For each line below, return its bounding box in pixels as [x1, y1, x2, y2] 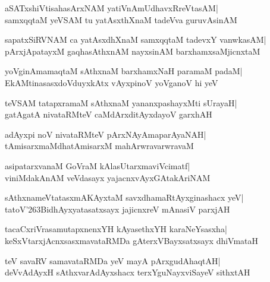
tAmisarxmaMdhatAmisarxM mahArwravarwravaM [5, 140, 194, 152]
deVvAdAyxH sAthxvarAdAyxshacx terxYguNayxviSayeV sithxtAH [5, 266, 250, 278]
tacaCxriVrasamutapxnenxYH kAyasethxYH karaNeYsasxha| [5, 223, 227, 235]
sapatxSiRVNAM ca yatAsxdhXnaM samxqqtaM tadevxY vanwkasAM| [5, 33, 266, 46]
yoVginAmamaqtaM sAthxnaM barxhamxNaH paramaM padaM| [5, 65, 243, 77]
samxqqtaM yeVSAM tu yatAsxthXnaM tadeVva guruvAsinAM [5, 13, 237, 26]
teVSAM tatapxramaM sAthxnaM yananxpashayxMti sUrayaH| [5, 96, 237, 109]
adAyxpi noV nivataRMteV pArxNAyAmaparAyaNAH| [5, 128, 206, 140]
